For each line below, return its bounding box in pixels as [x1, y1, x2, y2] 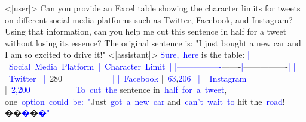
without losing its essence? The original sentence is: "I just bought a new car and [5, 36, 301, 49]
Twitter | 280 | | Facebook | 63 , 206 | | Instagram [8, 71, 247, 84]
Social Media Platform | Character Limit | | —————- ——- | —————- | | [8, 60, 296, 72]
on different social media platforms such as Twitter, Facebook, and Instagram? [5, 13, 293, 26]
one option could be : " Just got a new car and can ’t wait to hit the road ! [5, 95, 285, 107]
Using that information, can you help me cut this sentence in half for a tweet [5, 25, 287, 37]
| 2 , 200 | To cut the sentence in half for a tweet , [5, 83, 227, 96]
